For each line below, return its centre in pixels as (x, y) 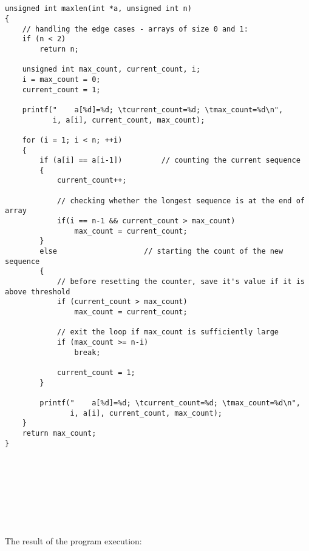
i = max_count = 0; (61, 79)
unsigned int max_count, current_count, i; (111, 69)
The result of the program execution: (73, 540)
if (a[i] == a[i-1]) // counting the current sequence (170, 161)
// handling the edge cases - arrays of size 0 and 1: (135, 29)
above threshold (38, 292)
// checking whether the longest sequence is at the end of (181, 201)
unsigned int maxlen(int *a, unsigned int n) (98, 9)
